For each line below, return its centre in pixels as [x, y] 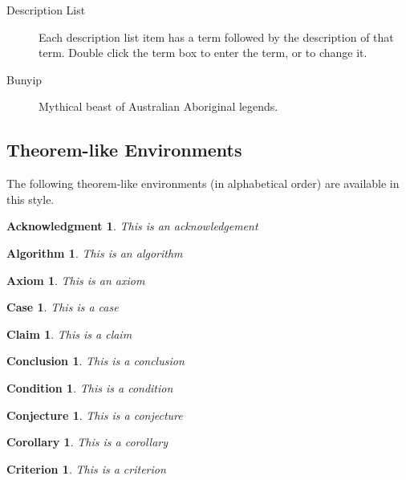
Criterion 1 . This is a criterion [86, 468]
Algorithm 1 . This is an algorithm [95, 252]
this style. [30, 199]
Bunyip [24, 79]
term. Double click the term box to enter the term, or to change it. [203, 53]
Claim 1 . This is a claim [69, 334]
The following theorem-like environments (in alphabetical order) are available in [203, 183]
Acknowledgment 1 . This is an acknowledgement [132, 226]
